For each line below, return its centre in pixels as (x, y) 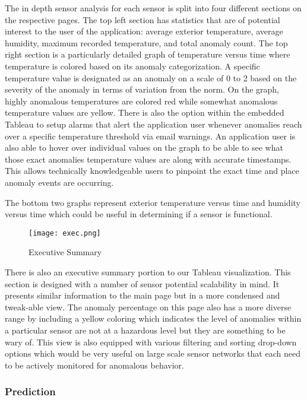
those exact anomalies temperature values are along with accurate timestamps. (148, 159)
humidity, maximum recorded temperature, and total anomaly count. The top (146, 42)
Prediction (30, 391)
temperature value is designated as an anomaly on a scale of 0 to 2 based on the (151, 77)
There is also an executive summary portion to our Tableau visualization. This (148, 272)
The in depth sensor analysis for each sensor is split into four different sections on (153, 8)
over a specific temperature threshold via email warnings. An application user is (150, 136)
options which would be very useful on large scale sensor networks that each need (153, 353)
